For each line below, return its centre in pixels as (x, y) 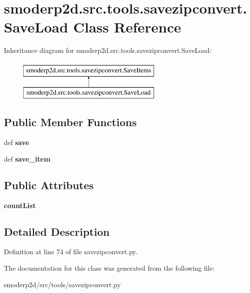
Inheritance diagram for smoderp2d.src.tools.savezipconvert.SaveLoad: (108, 50)
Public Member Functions (70, 122)
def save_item (27, 158)
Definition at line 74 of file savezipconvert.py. (71, 252)
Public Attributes (49, 185)
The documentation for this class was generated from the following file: (109, 268)
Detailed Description (57, 231)
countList (20, 205)
